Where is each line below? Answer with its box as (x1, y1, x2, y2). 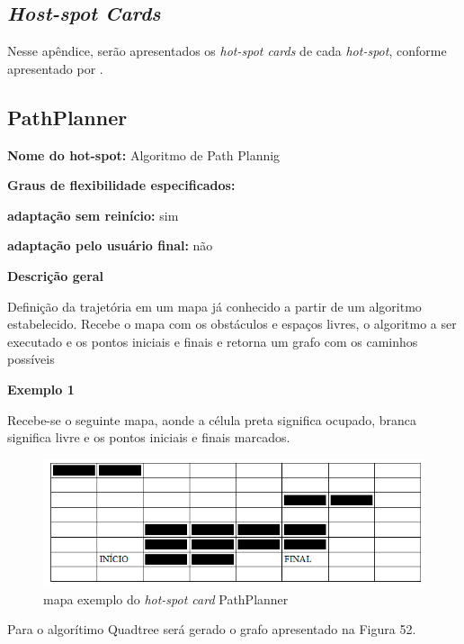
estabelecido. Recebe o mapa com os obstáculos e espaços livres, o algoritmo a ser (7, 314, 457, 333)
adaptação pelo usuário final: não (7, 236, 213, 255)
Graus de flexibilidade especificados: (7, 176, 236, 195)
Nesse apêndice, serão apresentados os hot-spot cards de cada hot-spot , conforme (7, 41, 447, 60)
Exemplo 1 (7, 379, 75, 398)
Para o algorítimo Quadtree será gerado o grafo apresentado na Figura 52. (7, 620, 416, 639)
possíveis (7, 349, 55, 368)
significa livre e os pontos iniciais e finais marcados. (7, 428, 290, 447)
